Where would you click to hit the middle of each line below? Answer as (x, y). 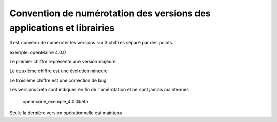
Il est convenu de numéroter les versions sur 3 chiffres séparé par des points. (92, 43)
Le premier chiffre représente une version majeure (63, 62)
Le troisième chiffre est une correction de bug (58, 80)
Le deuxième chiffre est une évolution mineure (58, 71)
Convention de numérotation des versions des (110, 13)
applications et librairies (62, 28)
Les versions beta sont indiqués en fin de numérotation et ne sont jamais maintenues (99, 90)
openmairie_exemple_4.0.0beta (55, 101)
